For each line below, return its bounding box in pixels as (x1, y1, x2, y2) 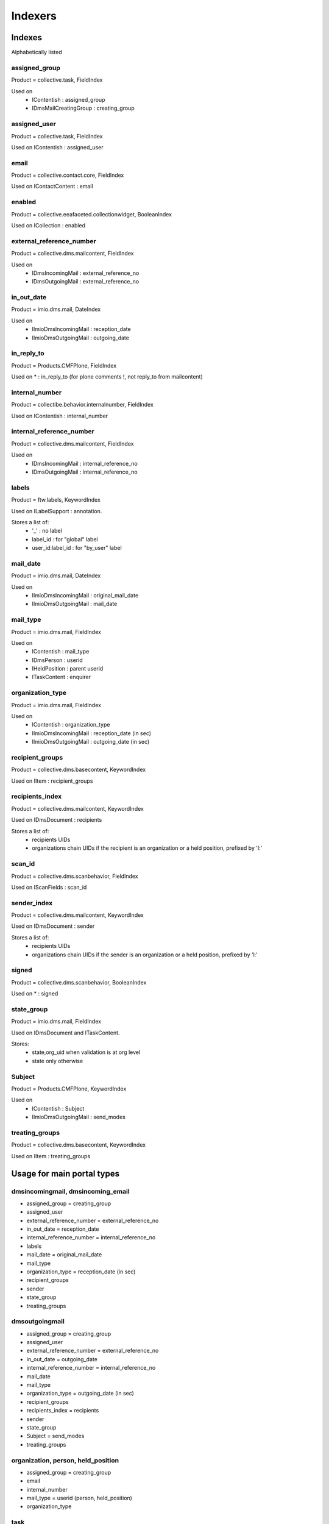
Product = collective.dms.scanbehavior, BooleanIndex (11, 978, 147, 986)
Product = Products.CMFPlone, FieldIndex (11, 361, 117, 369)
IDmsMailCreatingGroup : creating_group (32, 104, 135, 112)
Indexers (11, 9, 57, 23)
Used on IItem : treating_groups (11, 1152, 91, 1159)
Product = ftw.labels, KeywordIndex (11, 496, 101, 504)
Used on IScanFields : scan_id (11, 883, 87, 891)
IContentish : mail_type (32, 648, 90, 655)
